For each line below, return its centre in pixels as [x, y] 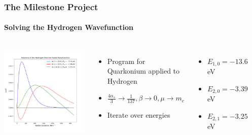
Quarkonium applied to [143, 71]
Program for [126, 61]
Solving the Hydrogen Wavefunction [69, 27]
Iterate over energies [139, 115]
